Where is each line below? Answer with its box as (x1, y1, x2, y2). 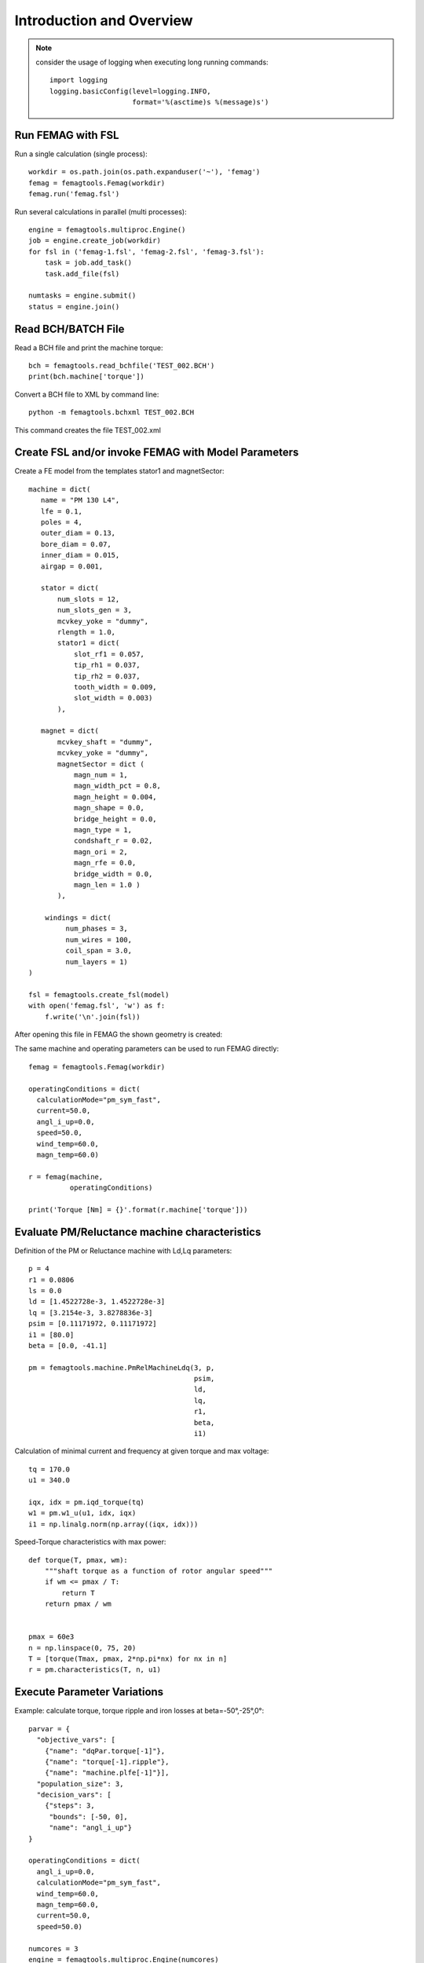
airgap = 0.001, (40, 561, 104, 571)
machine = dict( (28, 484, 91, 494)
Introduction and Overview (14, 12, 193, 29)
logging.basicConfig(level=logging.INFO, (49, 86, 211, 96)
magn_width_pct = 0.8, (73, 781, 161, 791)
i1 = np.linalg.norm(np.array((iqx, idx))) (28, 1519, 199, 1529)
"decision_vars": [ (36, 1790, 111, 1800)
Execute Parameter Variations (14, 1685, 164, 1699)
